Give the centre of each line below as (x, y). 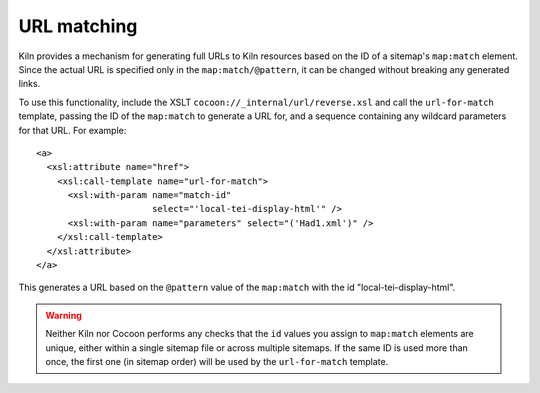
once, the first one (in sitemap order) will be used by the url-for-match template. (217, 361)
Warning (63, 315)
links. (29, 84)
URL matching (78, 26)
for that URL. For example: (72, 130)
